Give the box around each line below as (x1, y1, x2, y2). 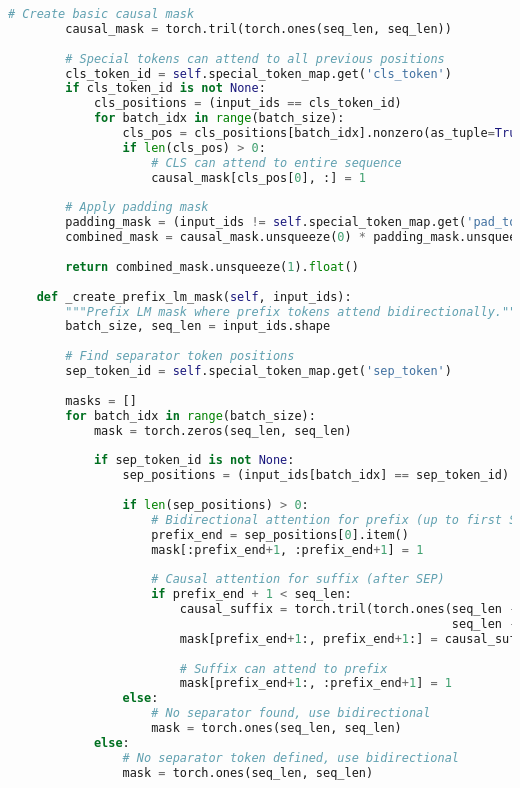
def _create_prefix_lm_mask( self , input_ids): (36, 289, 352, 304)
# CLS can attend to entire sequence (151, 155, 402, 170)
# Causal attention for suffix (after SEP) (151, 572, 445, 587)
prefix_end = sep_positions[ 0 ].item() (151, 527, 409, 542)
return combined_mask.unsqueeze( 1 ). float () (65, 259, 359, 274)
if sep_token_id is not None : (93, 453, 295, 468)
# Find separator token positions (65, 349, 295, 364)
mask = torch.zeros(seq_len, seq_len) (93, 423, 352, 438)
